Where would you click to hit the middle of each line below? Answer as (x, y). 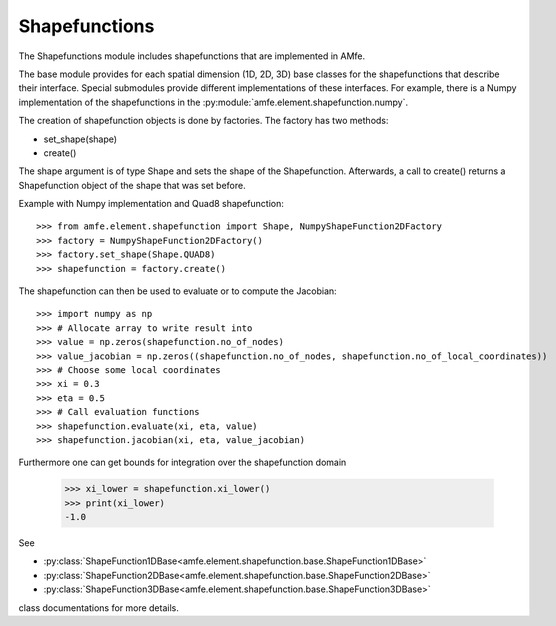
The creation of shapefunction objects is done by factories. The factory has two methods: (203, 121)
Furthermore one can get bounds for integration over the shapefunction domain (182, 462)
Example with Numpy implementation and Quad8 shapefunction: (151, 204)
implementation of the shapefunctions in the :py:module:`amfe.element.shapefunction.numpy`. (213, 102)
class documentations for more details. (98, 607)
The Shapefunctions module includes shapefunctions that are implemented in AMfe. (192, 56)
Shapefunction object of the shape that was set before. (132, 185)
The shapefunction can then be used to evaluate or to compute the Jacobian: (177, 291)
